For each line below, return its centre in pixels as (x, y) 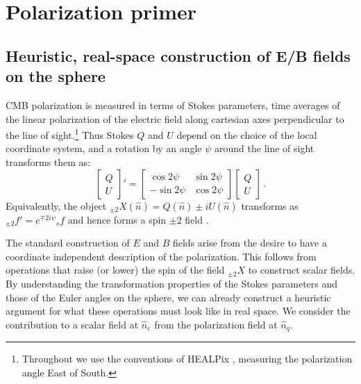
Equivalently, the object (56, 205)
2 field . (193, 219)
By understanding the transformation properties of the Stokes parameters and (172, 283)
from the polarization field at (216, 324)
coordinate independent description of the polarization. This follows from (161, 256)
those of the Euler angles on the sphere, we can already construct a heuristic (168, 297)
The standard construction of (68, 243)
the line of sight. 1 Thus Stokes (70, 134)
